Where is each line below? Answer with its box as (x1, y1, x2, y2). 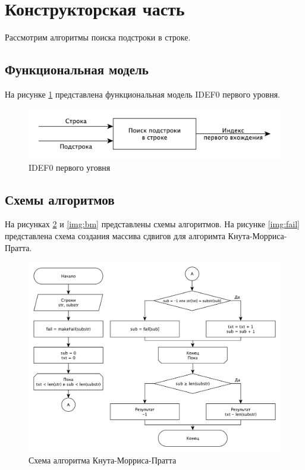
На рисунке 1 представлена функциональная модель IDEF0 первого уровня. (5, 87, 280, 100)
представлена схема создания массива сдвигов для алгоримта (5, 229, 225, 242)
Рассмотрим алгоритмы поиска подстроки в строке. (5, 31, 191, 43)
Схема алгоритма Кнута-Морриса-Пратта (29, 453, 177, 466)
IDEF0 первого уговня (29, 161, 111, 173)
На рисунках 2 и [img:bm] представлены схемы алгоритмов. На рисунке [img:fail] (5, 218, 300, 230)
